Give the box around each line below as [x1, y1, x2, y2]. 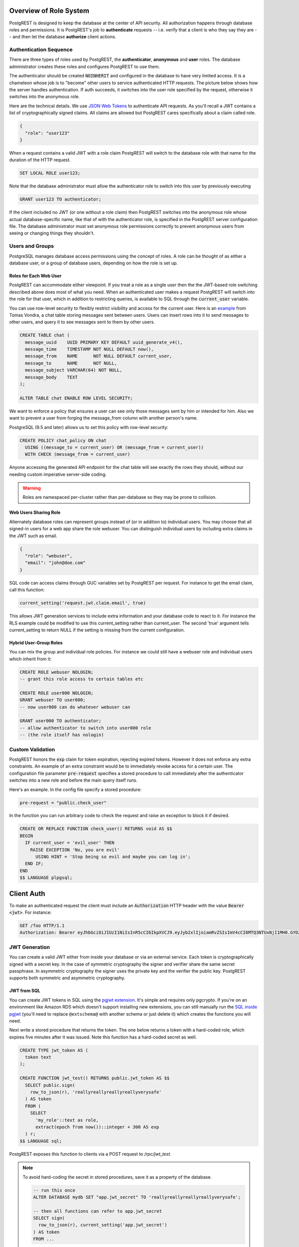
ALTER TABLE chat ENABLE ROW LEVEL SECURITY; [19, 395, 133, 401]
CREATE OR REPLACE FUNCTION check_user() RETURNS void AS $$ [19, 826, 172, 831]
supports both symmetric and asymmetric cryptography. [9, 975, 126, 981]
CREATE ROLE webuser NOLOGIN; [19, 669, 94, 675]
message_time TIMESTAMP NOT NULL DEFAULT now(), [25, 347, 154, 352]
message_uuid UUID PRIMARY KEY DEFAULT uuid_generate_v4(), [25, 339, 183, 345]
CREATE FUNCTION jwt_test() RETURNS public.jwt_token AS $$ [19, 1075, 170, 1081]
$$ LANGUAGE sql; [19, 1138, 62, 1144]
